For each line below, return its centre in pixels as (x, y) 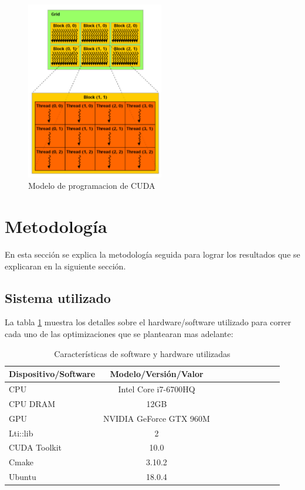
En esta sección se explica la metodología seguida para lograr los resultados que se (152, 254)
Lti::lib (21, 433)
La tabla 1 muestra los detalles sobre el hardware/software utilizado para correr (148, 322)
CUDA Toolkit (35, 447)
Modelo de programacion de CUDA (92, 186)
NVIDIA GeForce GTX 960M (157, 418)
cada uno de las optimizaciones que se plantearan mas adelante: (119, 333)
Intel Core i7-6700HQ (157, 389)
